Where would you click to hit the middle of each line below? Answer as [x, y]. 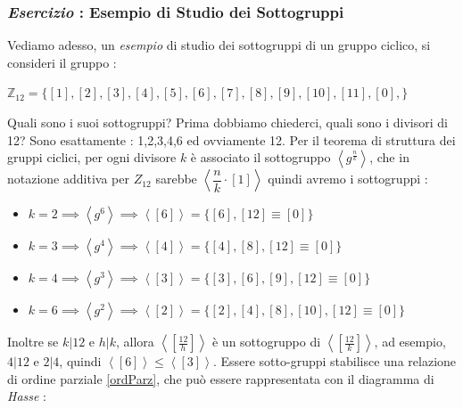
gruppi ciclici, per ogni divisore [92, 157]
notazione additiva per [68, 179]
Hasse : [27, 396]
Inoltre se [33, 342]
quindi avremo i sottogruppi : [348, 179]
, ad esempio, [410, 342]
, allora [135, 342]
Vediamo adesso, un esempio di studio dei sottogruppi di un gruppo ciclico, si [219, 45]
